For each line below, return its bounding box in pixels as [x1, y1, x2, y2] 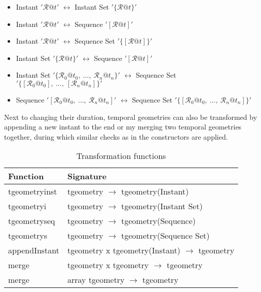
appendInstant [8, 244, 60, 256]
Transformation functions [76, 150, 166, 162]
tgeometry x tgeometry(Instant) [67, 244, 180, 256]
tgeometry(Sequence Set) [121, 230, 210, 242]
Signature [67, 170, 107, 182]
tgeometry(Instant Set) [121, 200, 203, 212]
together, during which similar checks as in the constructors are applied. [4, 131, 228, 142]
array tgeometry [67, 274, 125, 286]
